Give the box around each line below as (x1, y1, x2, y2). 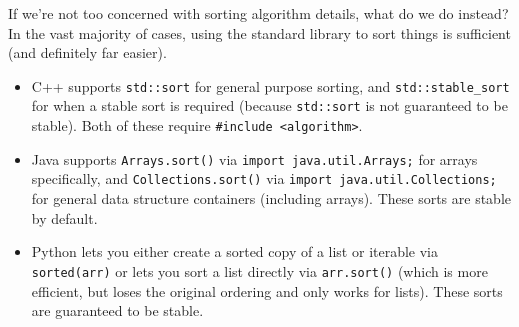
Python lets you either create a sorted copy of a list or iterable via (31, 241, 439, 262)
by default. (31, 207, 98, 228)
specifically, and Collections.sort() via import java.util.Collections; (31, 168, 497, 189)
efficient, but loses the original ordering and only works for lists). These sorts (31, 280, 503, 301)
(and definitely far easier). (8, 42, 167, 63)
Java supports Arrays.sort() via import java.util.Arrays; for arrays (31, 148, 478, 169)
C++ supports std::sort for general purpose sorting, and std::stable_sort (31, 75, 510, 96)
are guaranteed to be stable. (31, 300, 204, 321)
